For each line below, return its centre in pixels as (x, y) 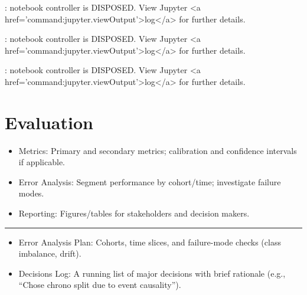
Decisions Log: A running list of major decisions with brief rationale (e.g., (152, 273)
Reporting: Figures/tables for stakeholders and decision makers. (134, 213)
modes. (31, 193)
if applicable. (42, 162)
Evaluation (49, 122)
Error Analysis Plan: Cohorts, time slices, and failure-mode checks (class (150, 242)
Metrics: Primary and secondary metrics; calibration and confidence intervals (158, 150)
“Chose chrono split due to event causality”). (100, 285)
